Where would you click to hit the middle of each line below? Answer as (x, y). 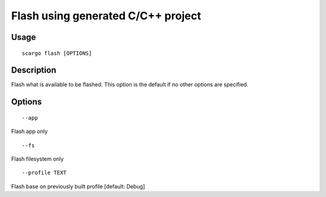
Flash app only (30, 131)
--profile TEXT (44, 173)
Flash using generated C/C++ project (106, 16)
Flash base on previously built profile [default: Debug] (78, 186)
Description (34, 70)
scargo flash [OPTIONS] (57, 53)
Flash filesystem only (37, 159)
